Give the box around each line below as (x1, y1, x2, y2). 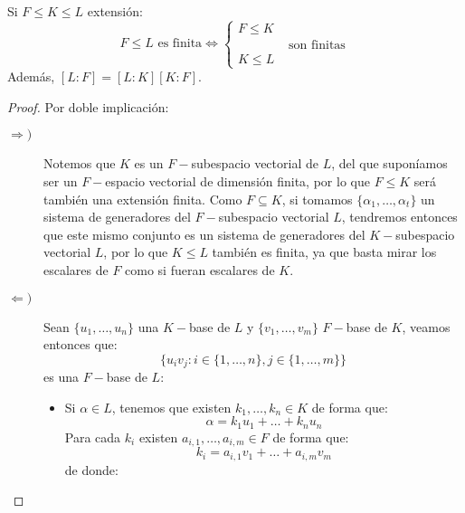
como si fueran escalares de (125, 260, 275, 279)
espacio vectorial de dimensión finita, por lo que (105, 171, 370, 190)
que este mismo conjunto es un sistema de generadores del (43, 224, 365, 243)
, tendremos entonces (341, 207, 458, 226)
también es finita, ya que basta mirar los (212, 242, 437, 261)
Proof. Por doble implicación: (7, 97, 169, 116)
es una (43, 367, 79, 386)
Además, (7, 67, 55, 86)
